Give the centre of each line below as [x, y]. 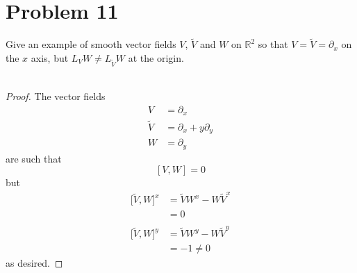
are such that [34, 158]
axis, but [50, 57]
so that [273, 44]
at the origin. [156, 57]
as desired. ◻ [34, 263]
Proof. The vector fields [56, 96]
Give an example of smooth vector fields [91, 44]
